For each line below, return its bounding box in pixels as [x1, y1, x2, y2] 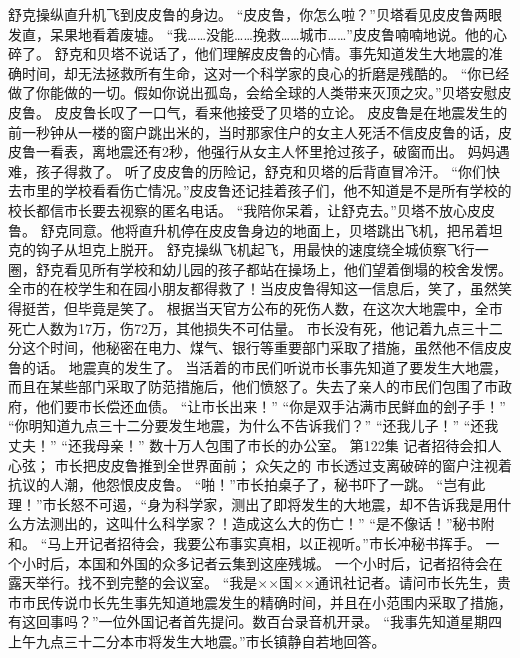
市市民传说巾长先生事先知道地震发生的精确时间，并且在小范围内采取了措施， [8, 591, 512, 612]
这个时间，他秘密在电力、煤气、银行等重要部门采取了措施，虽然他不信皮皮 [21, 337, 512, 358]
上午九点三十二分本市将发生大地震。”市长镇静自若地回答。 [8, 631, 386, 651]
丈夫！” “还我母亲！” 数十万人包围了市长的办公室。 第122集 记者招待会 [8, 435, 474, 456]
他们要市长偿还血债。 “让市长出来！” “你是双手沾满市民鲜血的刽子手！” [35, 395, 506, 416]
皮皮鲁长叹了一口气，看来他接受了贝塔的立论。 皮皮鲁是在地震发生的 [54, 101, 508, 122]
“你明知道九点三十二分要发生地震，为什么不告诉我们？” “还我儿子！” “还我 [8, 415, 499, 436]
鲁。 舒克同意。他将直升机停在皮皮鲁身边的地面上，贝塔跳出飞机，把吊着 [8, 219, 489, 240]
